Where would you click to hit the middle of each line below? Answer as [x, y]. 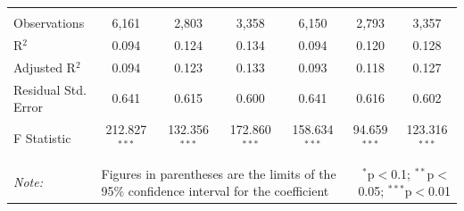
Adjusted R [45, 67]
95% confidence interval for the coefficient [215, 191]
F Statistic [42, 137]
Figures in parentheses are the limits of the [219, 173]
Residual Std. [50, 89]
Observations [49, 22]
